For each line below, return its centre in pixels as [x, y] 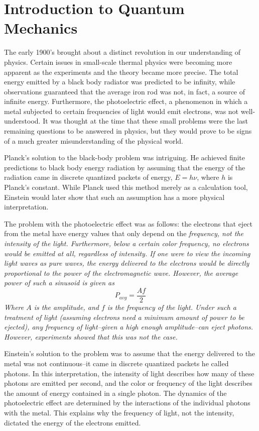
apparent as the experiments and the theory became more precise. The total [121, 72]
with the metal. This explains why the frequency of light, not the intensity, [119, 412]
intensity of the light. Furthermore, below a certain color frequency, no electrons [126, 243]
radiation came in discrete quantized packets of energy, [88, 177]
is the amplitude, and [66, 307]
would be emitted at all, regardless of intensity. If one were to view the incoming [127, 253]
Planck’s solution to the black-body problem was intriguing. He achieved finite [125, 157]
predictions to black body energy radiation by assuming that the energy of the [125, 167]
